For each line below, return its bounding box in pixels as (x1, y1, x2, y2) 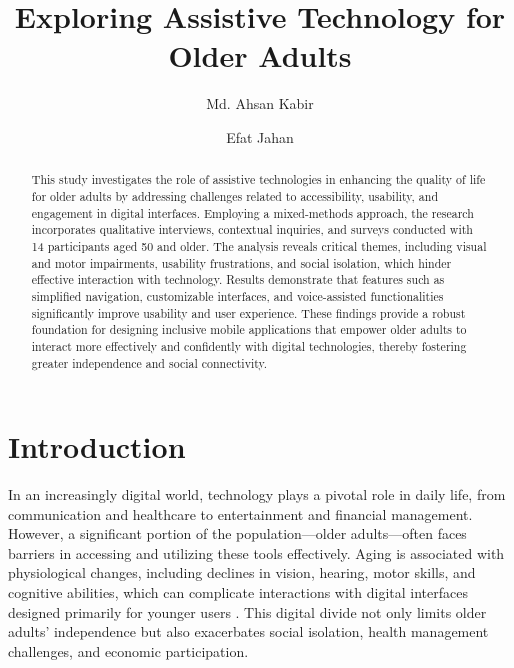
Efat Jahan (226, 126, 294, 147)
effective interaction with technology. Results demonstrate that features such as (31, 271, 445, 288)
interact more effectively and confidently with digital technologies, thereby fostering (31, 337, 467, 354)
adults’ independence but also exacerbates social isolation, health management (8, 621, 489, 642)
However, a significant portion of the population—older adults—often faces (8, 523, 467, 544)
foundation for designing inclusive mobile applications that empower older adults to (31, 321, 467, 338)
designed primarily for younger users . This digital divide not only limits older (8, 601, 487, 622)
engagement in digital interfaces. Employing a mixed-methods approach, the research (31, 204, 474, 221)
